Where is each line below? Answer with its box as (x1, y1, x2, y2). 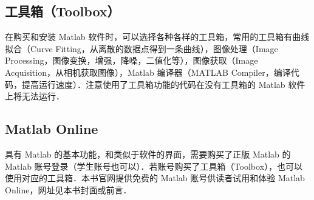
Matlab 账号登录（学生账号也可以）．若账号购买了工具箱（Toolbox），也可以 (5, 159, 303, 172)
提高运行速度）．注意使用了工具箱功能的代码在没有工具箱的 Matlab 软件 (21, 78, 305, 90)
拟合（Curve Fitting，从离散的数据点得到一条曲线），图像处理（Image (5, 42, 278, 55)
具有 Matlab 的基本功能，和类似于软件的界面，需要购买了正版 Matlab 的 (5, 147, 291, 160)
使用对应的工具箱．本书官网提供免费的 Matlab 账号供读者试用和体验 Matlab (5, 172, 305, 184)
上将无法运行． (5, 90, 64, 102)
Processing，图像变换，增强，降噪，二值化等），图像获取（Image (5, 54, 258, 67)
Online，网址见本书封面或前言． (5, 183, 132, 196)
